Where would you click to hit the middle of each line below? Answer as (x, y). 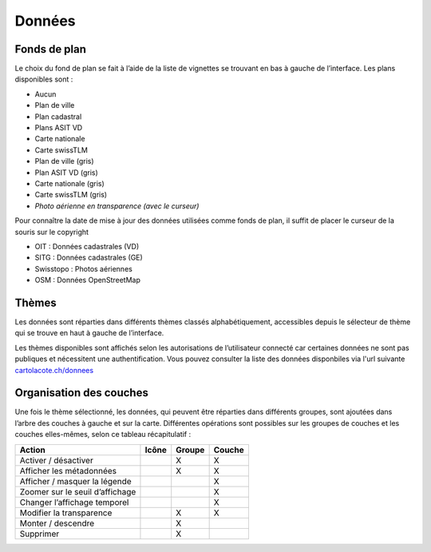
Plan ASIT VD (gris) (67, 173)
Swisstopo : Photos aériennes (84, 268)
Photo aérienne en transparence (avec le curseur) (117, 206)
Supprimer (40, 534)
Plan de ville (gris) (65, 161)
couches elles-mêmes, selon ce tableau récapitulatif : (103, 435)
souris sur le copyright (52, 232)
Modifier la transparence (66, 513)
